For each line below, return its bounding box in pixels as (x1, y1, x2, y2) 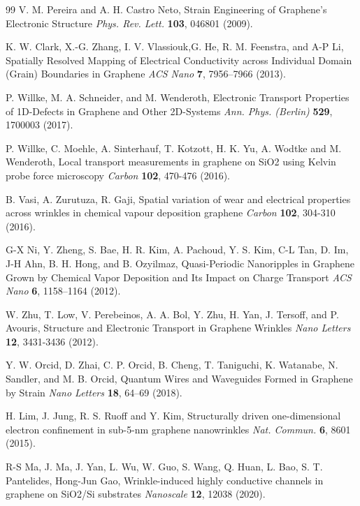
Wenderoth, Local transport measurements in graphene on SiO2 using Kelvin (6, 154, 336, 169)
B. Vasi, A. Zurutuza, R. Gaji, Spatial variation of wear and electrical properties (6, 191, 351, 206)
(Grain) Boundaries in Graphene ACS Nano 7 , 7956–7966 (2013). (6, 66, 286, 81)
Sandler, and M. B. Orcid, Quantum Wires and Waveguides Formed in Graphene (6, 371, 353, 386)
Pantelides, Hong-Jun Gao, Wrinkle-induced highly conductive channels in (6, 472, 324, 487)
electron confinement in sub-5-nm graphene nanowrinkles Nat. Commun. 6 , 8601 (6, 422, 351, 436)
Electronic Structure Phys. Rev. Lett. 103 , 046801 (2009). (6, 15, 253, 30)
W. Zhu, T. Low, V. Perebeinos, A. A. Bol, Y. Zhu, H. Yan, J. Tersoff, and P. (6, 306, 339, 321)
